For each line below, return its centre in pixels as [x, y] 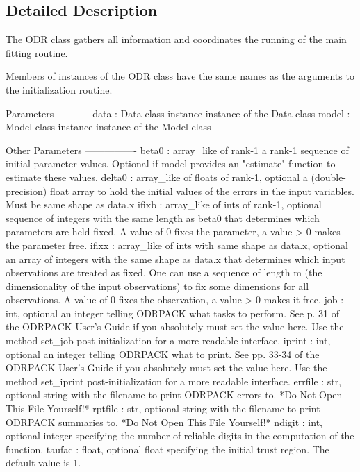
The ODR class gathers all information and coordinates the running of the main [176, 39]
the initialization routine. [59, 89]
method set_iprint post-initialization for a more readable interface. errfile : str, [174, 381]
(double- [329, 177]
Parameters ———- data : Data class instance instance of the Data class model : [178, 113]
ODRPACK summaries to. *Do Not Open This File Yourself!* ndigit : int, [164, 422]
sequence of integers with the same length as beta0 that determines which [163, 218]
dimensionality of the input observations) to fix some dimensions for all [157, 286]
